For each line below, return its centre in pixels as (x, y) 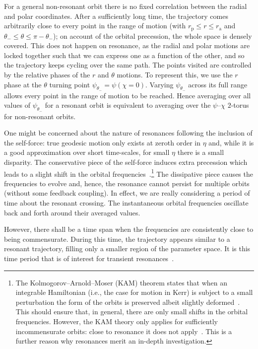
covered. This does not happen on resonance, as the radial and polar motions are (127, 45)
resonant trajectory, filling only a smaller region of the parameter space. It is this (127, 248)
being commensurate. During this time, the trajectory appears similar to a (117, 239)
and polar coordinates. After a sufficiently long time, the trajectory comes (116, 16)
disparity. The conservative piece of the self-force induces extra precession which (126, 162)
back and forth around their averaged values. (72, 212)
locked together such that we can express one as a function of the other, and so (124, 55)
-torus (240, 105)
